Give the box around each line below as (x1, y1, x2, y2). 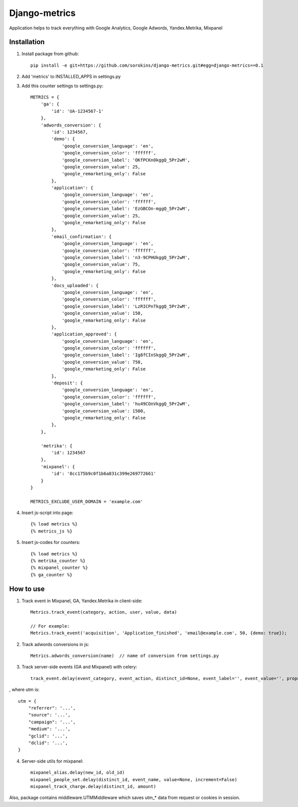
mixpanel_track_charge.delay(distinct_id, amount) (30, 784, 156, 789)
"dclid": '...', (28, 740, 68, 746)
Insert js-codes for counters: (21, 539, 80, 545)
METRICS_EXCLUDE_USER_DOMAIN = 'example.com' (30, 499, 144, 504)
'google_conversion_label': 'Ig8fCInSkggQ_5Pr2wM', (62, 352, 191, 358)
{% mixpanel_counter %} (30, 565, 88, 570)
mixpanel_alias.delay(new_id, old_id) (30, 770, 125, 776)
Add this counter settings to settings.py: (21, 83, 104, 89)
